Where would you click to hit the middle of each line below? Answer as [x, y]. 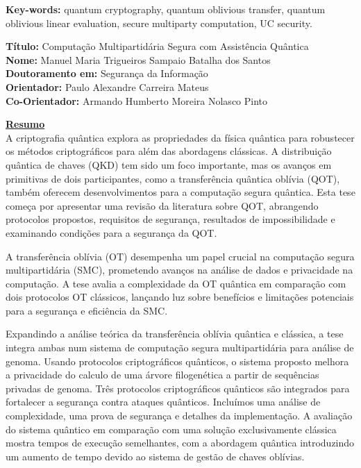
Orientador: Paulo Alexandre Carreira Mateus [107, 86]
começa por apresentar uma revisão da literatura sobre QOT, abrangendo [162, 205]
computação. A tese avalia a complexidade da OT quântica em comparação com [176, 283]
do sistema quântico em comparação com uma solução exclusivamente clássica [171, 429]
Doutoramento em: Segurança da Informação [107, 73]
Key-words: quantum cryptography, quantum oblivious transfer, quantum [166, 9]
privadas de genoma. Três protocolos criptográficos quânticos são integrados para [178, 388]
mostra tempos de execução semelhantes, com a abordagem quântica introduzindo [180, 443]
